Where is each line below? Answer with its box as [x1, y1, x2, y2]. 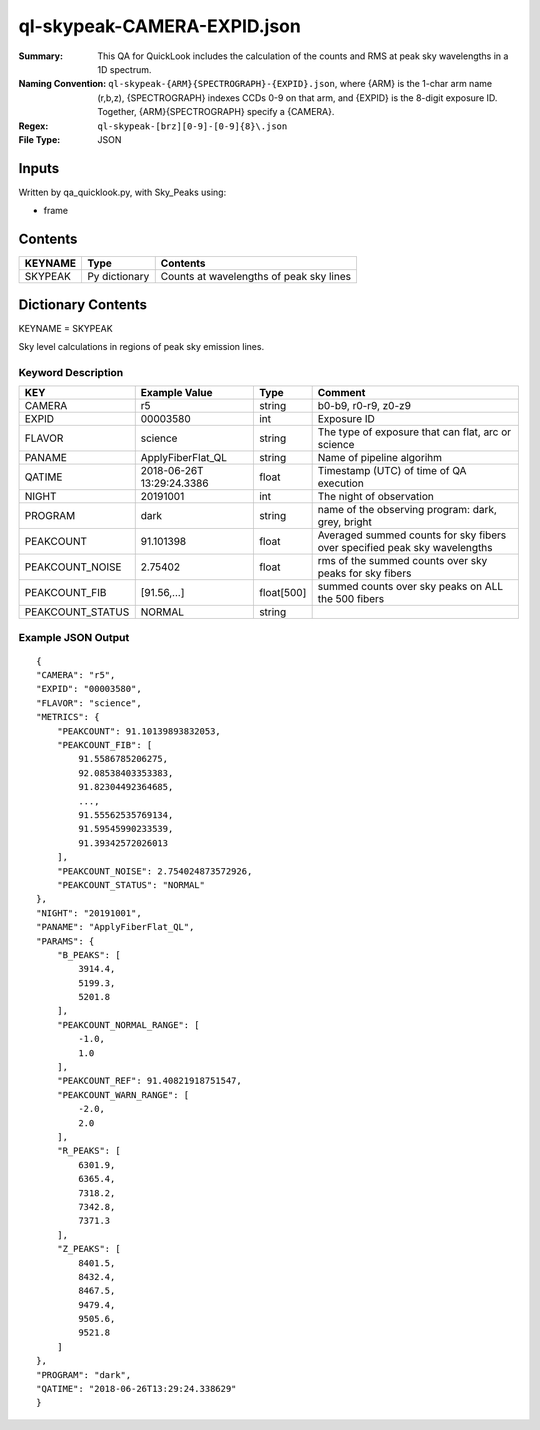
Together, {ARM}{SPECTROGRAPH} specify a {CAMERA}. [97, 106, 335, 118]
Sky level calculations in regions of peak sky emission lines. [18, 341, 265, 352]
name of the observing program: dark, [317, 503, 497, 517]
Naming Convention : [18, 78, 107, 90]
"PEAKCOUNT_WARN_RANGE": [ [56, 1089, 190, 1100]
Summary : [18, 50, 64, 62]
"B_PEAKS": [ [56, 949, 121, 960]
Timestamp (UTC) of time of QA [317, 464, 467, 478]
